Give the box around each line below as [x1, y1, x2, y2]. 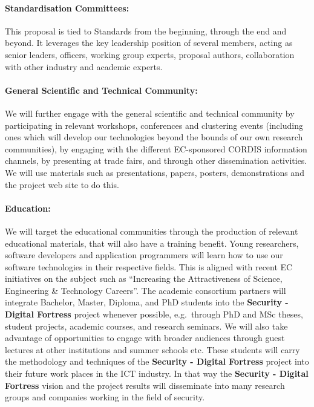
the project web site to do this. [5, 178, 119, 190]
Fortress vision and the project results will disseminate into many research [5, 379, 285, 391]
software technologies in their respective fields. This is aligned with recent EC [5, 260, 293, 273]
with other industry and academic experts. [5, 60, 163, 73]
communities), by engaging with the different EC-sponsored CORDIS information [5, 142, 307, 155]
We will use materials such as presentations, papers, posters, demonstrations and [5, 166, 304, 178]
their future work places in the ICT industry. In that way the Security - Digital [5, 367, 309, 380]
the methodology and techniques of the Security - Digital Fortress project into [5, 355, 309, 368]
